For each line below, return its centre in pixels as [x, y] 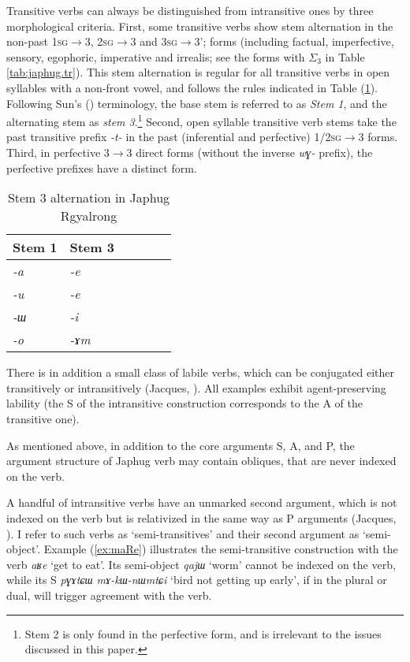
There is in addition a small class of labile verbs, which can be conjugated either [201, 372]
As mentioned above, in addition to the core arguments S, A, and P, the [181, 445]
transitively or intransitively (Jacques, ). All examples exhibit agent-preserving [196, 387]
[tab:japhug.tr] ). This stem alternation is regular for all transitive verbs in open [198, 72]
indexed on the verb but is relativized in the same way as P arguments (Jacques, [201, 517]
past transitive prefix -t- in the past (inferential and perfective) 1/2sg [174, 137]
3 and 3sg [154, 41]
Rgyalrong [89, 216]
